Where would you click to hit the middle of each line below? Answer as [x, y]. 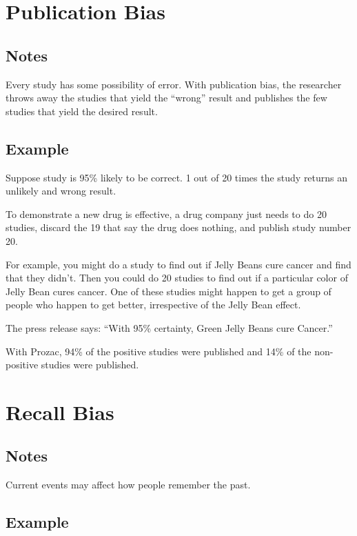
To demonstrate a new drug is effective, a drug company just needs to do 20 [166, 214]
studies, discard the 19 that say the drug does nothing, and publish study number [178, 227]
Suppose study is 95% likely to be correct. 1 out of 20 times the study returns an [177, 177]
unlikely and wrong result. [61, 191]
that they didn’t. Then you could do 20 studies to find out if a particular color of [177, 278]
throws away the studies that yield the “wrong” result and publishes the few [166, 98]
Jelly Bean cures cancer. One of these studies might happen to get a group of [169, 291]
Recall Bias [60, 411]
